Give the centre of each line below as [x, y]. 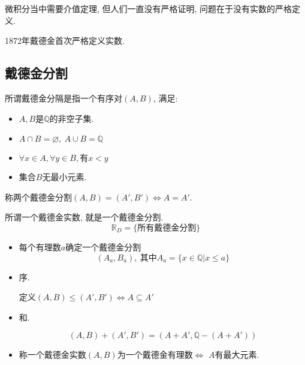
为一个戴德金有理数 [155, 354]
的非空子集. [72, 118]
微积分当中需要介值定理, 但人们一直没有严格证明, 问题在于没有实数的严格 [149, 8]
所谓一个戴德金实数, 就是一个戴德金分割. [84, 217]
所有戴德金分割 [167, 228]
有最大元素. [237, 354]
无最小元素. [64, 177]
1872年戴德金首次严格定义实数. [65, 41]
